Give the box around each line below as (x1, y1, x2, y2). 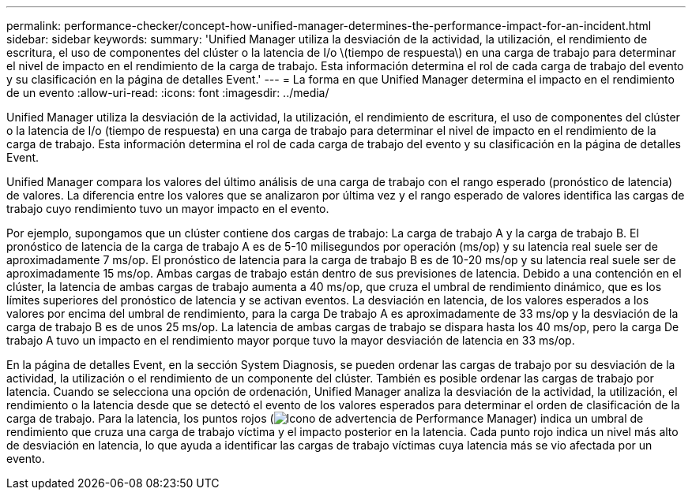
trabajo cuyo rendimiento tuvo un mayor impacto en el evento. (6, 202, 329, 215)
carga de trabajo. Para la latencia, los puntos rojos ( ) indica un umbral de (6, 412, 644, 425)
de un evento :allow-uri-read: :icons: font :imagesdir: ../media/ (6, 86, 329, 99)
